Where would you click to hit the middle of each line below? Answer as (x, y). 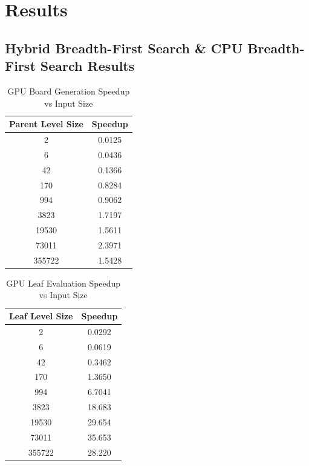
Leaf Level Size (41, 316)
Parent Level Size (46, 124)
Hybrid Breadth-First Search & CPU (124, 48)
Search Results (87, 66)
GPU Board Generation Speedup (69, 91)
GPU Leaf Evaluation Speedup (63, 283)
